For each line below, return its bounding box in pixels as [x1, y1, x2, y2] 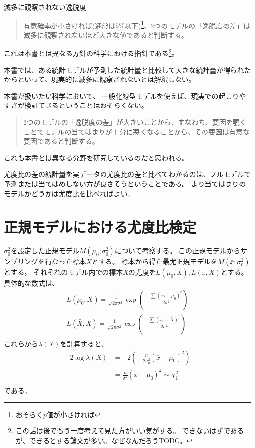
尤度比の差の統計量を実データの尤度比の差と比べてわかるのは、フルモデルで [4, 169, 251, 179]
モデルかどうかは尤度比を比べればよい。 [4, 188, 134, 198]
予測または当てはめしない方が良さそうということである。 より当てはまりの [4, 179, 246, 189]
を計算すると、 [60, 339, 108, 349]
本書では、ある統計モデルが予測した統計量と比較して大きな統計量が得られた [4, 64, 251, 75]
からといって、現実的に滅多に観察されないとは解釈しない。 [4, 74, 196, 84]
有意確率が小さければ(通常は [23, 20, 116, 30]
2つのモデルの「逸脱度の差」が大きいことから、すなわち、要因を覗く [23, 117, 247, 127]
